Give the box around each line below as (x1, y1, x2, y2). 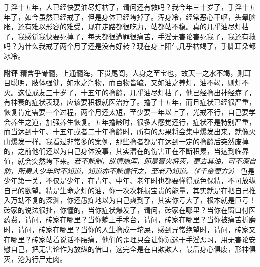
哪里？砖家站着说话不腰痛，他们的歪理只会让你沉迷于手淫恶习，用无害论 (10, 234, 249, 244)
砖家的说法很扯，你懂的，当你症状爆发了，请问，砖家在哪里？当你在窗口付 (4, 204, 249, 215)
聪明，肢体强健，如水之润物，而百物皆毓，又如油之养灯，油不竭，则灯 (10, 77, 242, 88)
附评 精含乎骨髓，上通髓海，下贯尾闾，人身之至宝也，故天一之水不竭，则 (4, 67, 244, 78)
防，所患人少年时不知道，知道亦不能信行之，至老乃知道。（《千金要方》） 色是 (4, 165, 255, 176)
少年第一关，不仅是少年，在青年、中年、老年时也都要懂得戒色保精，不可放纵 (4, 175, 256, 186)
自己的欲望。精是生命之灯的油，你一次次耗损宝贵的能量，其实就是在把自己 (4, 185, 249, 195)
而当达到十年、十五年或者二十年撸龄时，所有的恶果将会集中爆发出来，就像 (4, 126, 249, 137)
